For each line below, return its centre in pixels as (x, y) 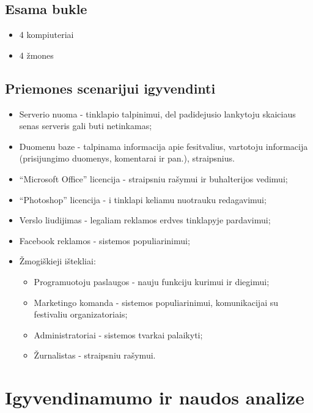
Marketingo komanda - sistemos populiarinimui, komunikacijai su (156, 302)
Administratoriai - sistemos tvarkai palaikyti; (118, 334)
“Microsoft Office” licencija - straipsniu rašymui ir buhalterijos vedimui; (153, 178)
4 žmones (36, 55)
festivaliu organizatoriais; (81, 314)
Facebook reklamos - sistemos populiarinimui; (105, 240)
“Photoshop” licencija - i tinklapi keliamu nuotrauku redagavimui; (143, 199)
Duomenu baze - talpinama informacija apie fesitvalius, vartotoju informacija (164, 146)
